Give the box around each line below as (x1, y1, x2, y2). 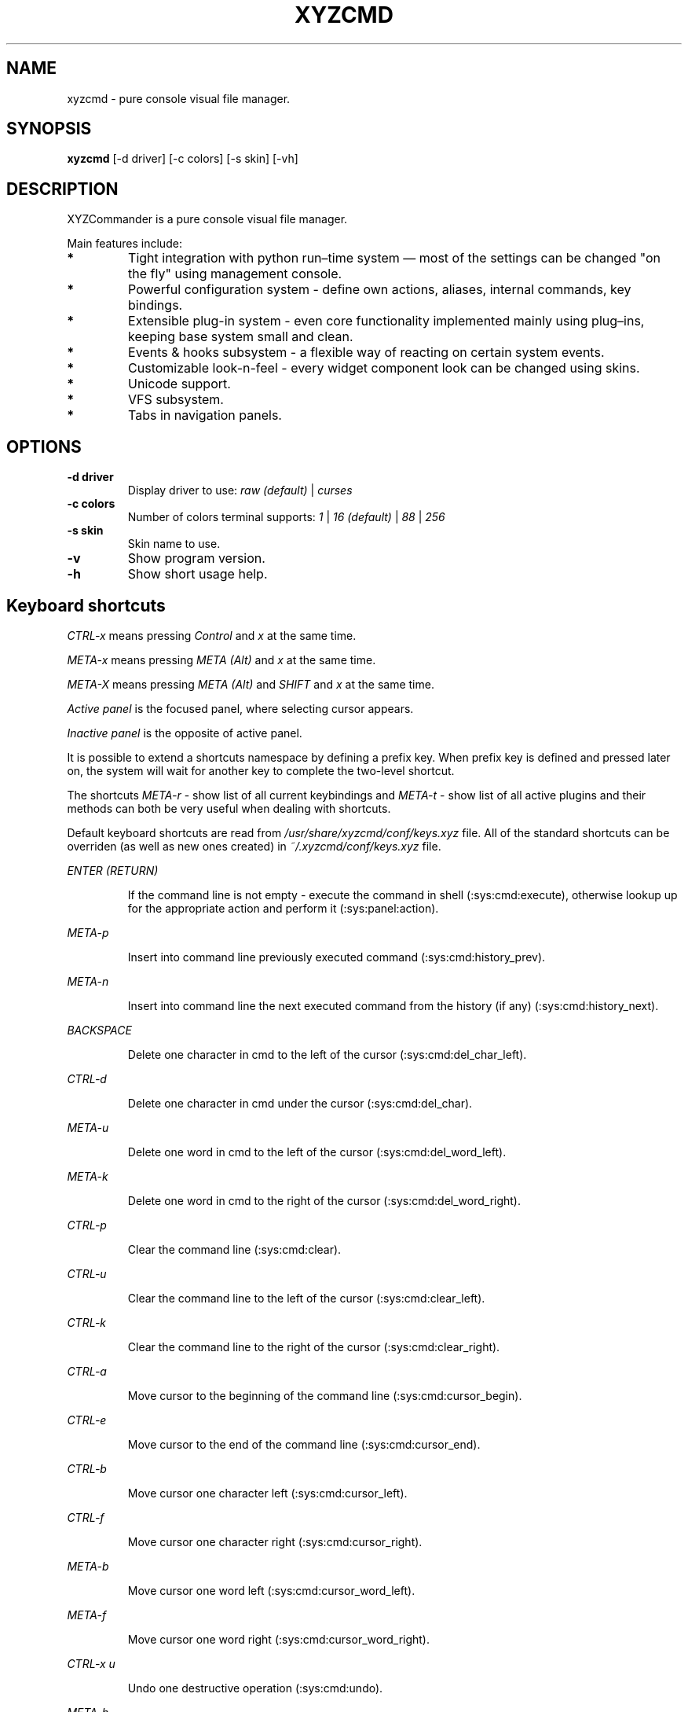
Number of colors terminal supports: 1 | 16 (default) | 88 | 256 (127, 510, 445, 524)
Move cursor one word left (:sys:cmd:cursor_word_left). (127, 1583, 415, 1597)
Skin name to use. (127, 537, 221, 551)
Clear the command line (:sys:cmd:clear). (127, 1242, 342, 1256)
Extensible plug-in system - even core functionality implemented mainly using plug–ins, (128, 313, 645, 329)
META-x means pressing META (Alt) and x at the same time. (67, 652, 376, 667)
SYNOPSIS (6, 119, 92, 139)
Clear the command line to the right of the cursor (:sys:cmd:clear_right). (127, 1339, 500, 1354)
